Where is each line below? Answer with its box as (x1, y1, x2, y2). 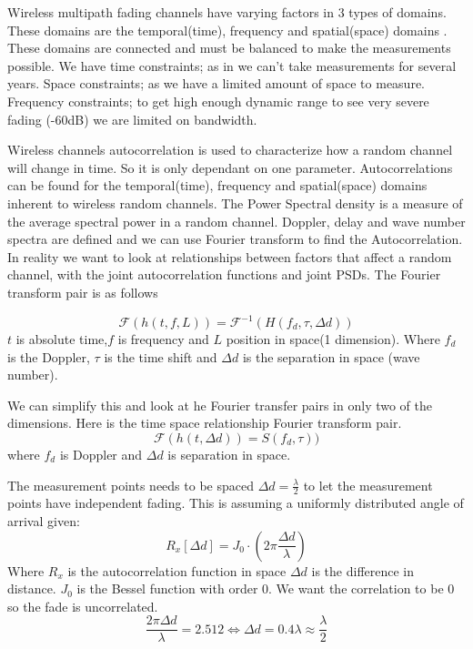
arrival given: (7, 511, 80, 530)
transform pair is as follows (7, 282, 158, 301)
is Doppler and (59, 444, 143, 463)
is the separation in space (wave (242, 347, 420, 366)
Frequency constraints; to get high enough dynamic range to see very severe (7, 91, 429, 110)
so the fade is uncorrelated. (7, 596, 158, 615)
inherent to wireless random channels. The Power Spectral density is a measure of (7, 193, 463, 212)
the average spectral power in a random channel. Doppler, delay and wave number (7, 211, 466, 230)
